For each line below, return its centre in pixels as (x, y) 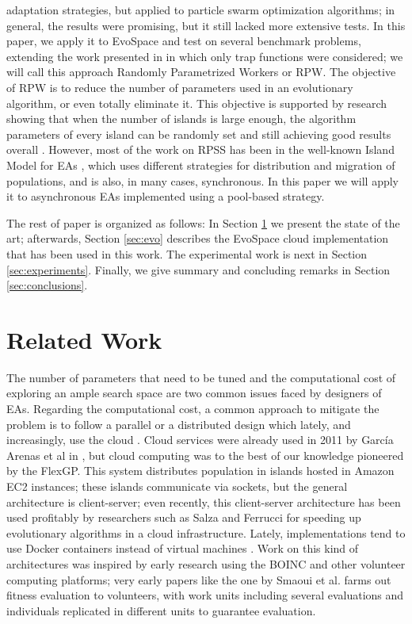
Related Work (84, 339)
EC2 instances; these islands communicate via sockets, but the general (177, 486)
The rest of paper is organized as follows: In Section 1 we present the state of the (203, 222)
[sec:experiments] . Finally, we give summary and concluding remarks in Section (198, 269)
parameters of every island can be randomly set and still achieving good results (199, 134)
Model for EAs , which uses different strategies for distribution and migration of (201, 165)
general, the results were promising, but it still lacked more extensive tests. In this (206, 25)
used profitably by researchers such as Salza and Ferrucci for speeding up (184, 517)
